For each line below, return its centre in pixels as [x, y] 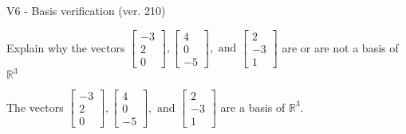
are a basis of [253, 107]
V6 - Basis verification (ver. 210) [86, 10]
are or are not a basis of [340, 47]
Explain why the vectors [66, 47]
